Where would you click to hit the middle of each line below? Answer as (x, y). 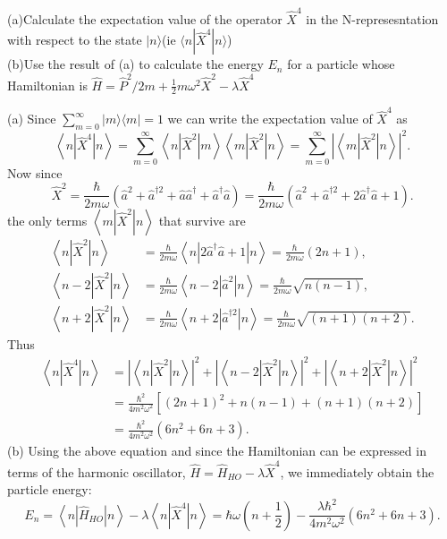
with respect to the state (75, 40)
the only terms (47, 220)
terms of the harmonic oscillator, (97, 471)
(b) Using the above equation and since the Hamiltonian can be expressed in (217, 451)
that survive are (202, 220)
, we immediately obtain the (357, 471)
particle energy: (50, 489)
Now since (35, 172)
